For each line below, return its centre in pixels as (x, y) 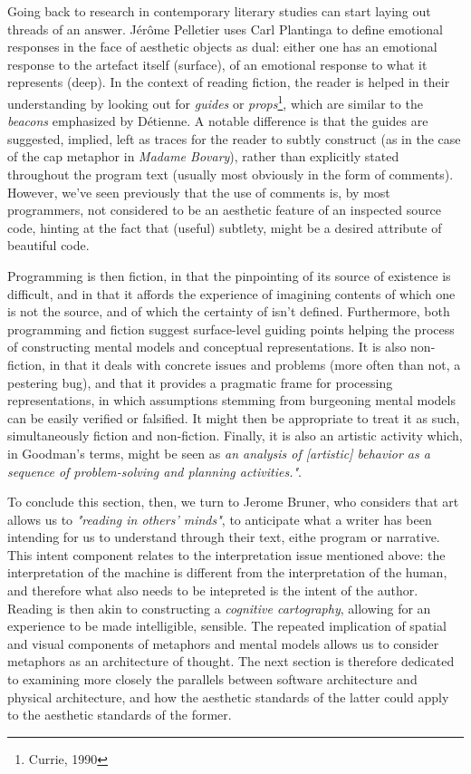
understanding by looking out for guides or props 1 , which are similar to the (215, 102)
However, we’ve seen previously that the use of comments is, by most (199, 192)
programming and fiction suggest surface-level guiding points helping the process (231, 329)
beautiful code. (48, 245)
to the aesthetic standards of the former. (120, 715)
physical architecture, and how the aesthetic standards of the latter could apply (228, 697)
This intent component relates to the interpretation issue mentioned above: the (226, 554)
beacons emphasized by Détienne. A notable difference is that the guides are (218, 121)
